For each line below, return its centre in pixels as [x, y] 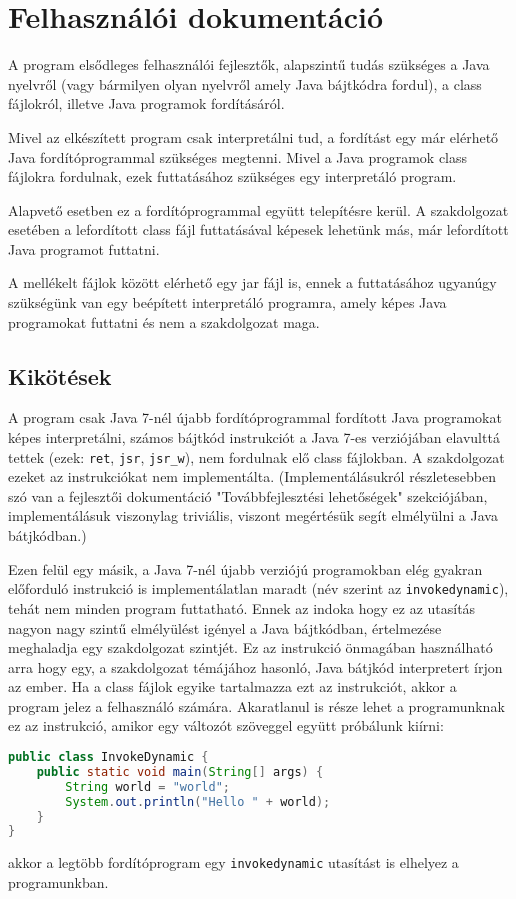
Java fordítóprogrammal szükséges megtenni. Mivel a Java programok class [238, 156]
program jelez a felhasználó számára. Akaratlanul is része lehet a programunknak [256, 705]
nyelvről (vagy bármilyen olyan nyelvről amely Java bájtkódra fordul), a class [245, 83]
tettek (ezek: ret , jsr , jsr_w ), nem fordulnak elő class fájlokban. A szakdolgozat [256, 456]
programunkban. [58, 881]
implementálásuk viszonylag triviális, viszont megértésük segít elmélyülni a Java [253, 515]
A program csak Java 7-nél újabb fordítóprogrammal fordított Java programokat [255, 417]
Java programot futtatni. [84, 248]
